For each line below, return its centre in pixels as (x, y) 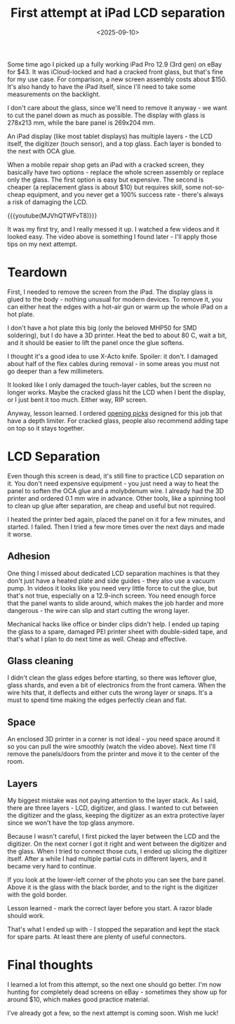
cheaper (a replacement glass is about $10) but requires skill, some (104, 187)
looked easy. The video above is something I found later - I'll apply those (112, 236)
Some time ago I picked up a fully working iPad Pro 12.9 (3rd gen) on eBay (115, 64)
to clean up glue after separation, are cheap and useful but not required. (112, 506)
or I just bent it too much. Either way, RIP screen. (78, 399)
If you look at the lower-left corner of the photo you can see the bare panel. (116, 880)
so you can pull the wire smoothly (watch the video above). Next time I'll (112, 747)
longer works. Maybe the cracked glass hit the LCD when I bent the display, (116, 392)
